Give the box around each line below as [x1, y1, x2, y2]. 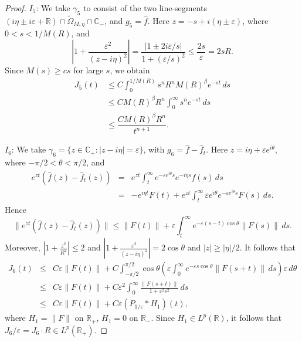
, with [143, 143, 165, 155]
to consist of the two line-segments [83, 2, 208, 13]
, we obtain [110, 64, 150, 76]
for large [73, 64, 104, 76]
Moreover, [5, 241, 40, 253]
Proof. [5, 2, 26, 13]
